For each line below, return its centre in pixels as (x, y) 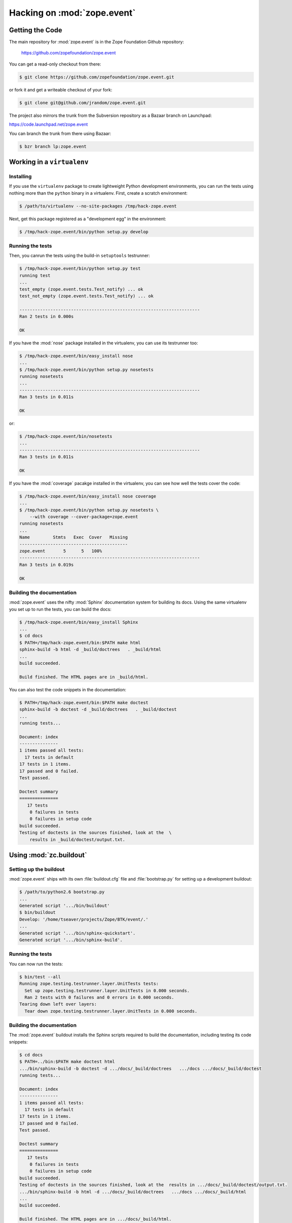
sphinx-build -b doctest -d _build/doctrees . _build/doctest (98, 710)
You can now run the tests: (36, 964)
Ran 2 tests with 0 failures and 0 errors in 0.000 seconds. (100, 997)
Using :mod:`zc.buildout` (48, 855)
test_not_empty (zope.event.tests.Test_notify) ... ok (86, 296)
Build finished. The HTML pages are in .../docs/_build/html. (95, 1219)
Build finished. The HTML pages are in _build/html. (84, 677)
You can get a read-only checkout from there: (55, 64)
